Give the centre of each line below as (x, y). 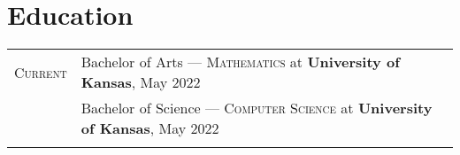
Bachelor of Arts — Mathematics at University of (240, 62)
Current (41, 72)
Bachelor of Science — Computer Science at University (257, 108)
